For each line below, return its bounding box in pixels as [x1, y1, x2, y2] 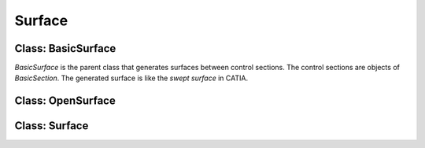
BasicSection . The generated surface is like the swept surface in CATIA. [14, 73, 248, 83]
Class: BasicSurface [14, 42, 116, 55]
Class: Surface [14, 119, 89, 133]
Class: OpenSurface [14, 94, 116, 108]
